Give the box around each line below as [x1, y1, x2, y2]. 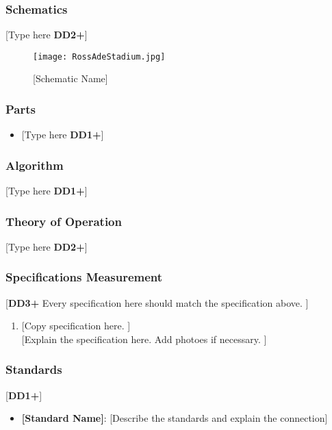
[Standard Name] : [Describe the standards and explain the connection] [21, 411, 328, 425]
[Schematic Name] [33, 71, 108, 86]
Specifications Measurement [5, 268, 163, 286]
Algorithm [5, 156, 64, 173]
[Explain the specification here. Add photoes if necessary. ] [21, 331, 267, 346]
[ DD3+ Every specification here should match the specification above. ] [5, 295, 309, 309]
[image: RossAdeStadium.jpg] [33, 51, 166, 62]
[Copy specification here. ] [21, 318, 131, 333]
